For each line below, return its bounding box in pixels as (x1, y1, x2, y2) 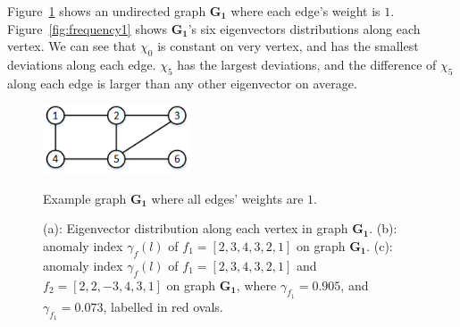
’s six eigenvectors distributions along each (188, 19, 421, 38)
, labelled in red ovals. (103, 297, 223, 315)
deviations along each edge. (7, 54, 156, 73)
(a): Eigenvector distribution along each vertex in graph (43, 219, 348, 238)
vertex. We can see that (7, 37, 137, 55)
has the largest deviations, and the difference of (177, 54, 437, 73)
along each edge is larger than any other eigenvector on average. (7, 73, 357, 92)
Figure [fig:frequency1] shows (7, 19, 167, 38)
